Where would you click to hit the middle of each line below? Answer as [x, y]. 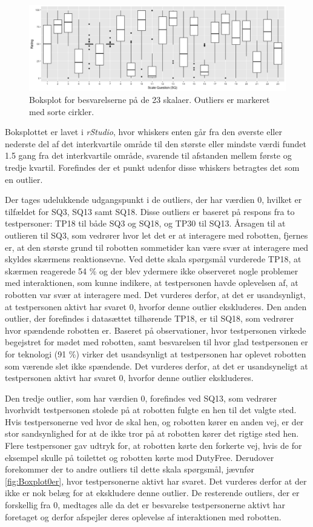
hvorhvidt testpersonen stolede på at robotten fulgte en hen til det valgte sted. [151, 410]
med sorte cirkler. [62, 111]
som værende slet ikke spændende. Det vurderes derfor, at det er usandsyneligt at [156, 366]
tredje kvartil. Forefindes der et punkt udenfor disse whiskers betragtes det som [152, 167]
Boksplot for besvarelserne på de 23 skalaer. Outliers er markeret [150, 100]
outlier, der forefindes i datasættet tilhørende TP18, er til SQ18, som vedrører [150, 318]
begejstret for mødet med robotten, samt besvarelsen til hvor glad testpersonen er [156, 342]
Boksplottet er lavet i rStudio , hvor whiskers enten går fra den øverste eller [143, 132]
